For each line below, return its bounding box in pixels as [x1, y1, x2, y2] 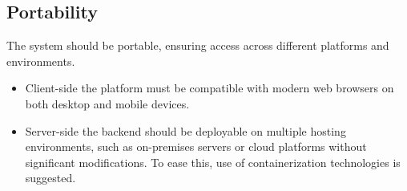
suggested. [25, 169, 76, 186]
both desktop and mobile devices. [25, 95, 190, 112]
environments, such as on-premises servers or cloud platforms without [25, 138, 367, 155]
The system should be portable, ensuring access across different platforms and [6, 37, 389, 54]
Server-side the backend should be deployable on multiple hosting [25, 122, 346, 139]
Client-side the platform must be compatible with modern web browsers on [25, 79, 394, 96]
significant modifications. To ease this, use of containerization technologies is [25, 153, 401, 170]
